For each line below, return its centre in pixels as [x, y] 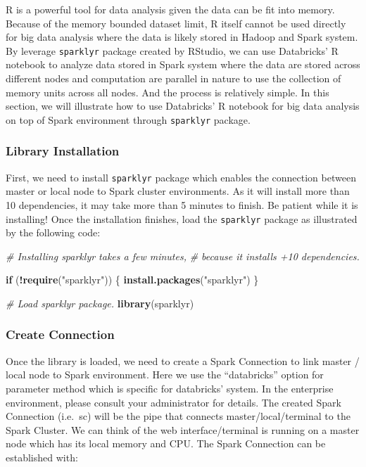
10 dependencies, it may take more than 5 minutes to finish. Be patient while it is [182, 204]
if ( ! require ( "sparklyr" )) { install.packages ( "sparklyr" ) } [132, 280]
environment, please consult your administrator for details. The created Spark [173, 402]
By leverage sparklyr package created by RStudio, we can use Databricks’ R [172, 50]
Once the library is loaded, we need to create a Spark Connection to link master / [183, 360]
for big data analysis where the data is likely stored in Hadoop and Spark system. [182, 37]
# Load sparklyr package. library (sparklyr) [100, 303]
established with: [42, 457]
